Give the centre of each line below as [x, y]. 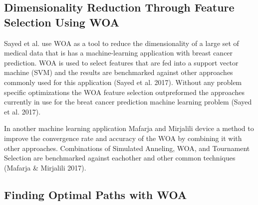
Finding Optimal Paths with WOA [96, 194]
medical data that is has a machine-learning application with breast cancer [119, 53]
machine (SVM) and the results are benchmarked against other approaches [119, 72]
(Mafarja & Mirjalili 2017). [45, 167]
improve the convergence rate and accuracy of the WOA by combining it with [123, 138]
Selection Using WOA [62, 22]
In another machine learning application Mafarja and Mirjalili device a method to [129, 128]
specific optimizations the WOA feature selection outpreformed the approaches [124, 92]
